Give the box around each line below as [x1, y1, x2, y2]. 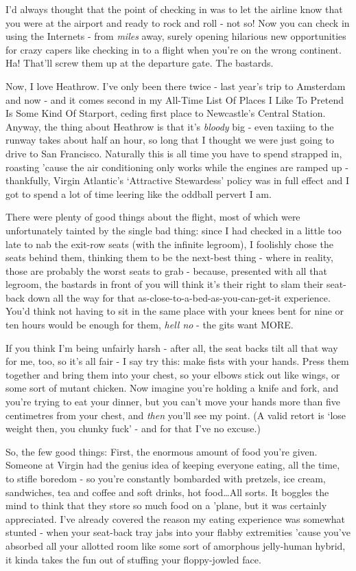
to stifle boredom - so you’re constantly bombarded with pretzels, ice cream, [5, 471, 326, 485]
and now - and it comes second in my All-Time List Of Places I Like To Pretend [5, 92, 344, 107]
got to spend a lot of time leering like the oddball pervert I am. [5, 186, 272, 201]
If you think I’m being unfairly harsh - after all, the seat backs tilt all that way [5, 340, 338, 355]
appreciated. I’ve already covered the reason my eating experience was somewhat [5, 511, 346, 526]
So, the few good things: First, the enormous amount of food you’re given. [5, 444, 318, 458]
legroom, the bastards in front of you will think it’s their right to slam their [5, 277, 324, 291]
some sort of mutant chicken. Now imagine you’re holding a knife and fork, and [5, 381, 339, 395]
